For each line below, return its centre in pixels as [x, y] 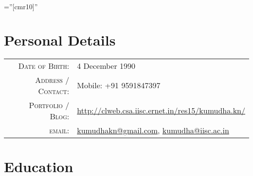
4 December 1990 [106, 65]
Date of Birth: [44, 65]
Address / [52, 80]
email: [59, 130]
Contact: [54, 91]
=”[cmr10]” [21, 6]
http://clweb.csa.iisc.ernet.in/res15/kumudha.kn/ [161, 111]
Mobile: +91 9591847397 [119, 85]
